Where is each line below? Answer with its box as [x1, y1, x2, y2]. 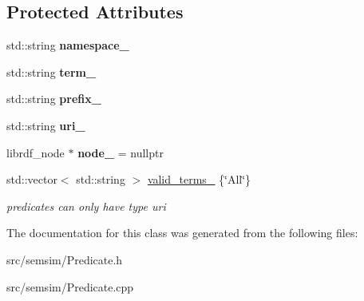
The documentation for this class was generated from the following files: [6, 224, 358, 241]
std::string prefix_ [6, 90, 101, 107]
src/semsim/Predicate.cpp [6, 278, 134, 295]
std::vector [6, 171, 57, 188]
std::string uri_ [6, 117, 85, 133]
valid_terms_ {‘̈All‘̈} [147, 171, 251, 188]
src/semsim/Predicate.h [6, 251, 123, 267]
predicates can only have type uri [6, 197, 166, 214]
